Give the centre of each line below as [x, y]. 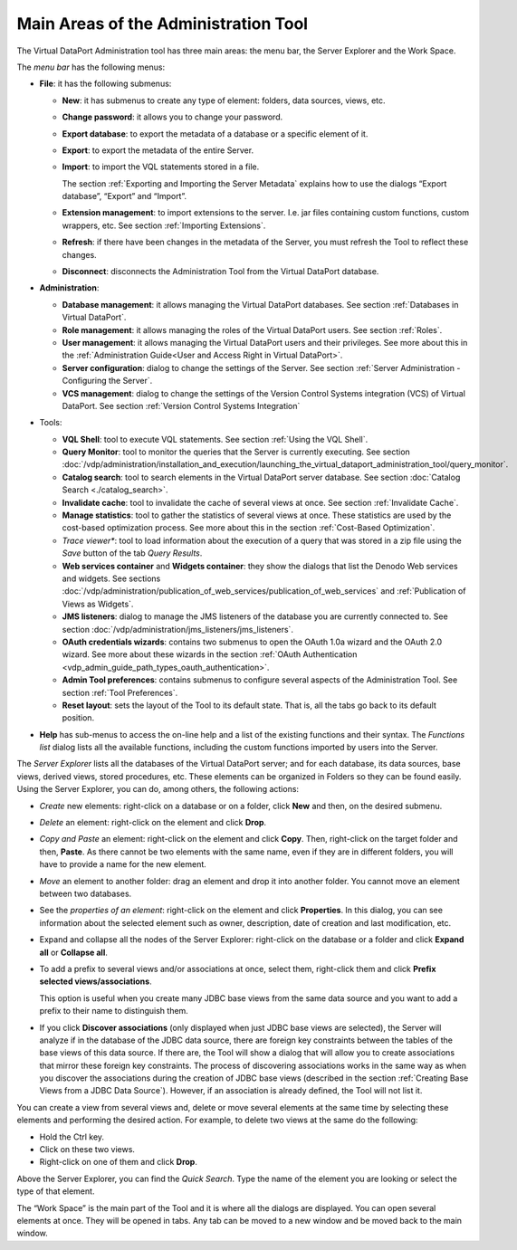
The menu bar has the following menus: [91, 67]
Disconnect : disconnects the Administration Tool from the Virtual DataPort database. [220, 272]
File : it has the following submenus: [105, 84]
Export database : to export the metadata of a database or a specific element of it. [215, 134]
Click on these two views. [87, 1150]
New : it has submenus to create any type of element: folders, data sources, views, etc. [224, 100]
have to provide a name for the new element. [123, 864]
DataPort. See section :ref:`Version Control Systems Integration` [181, 406]
